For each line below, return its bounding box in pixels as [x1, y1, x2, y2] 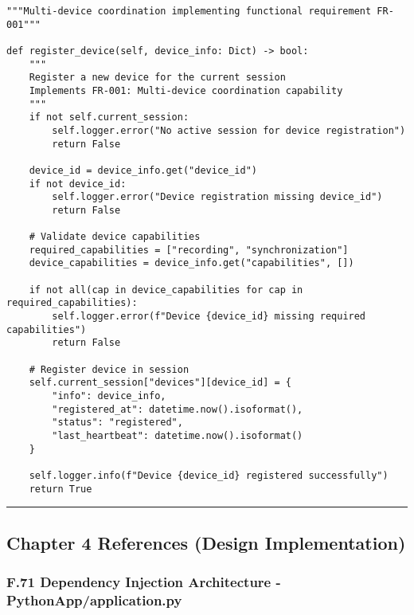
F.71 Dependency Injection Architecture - [6, 571, 281, 591]
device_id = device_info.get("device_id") [29, 164, 257, 176]
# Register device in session [29, 363, 189, 375]
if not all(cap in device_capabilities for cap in [29, 284, 303, 296]
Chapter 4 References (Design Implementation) [6, 530, 406, 554]
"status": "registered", [52, 417, 183, 429]
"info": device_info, [52, 390, 166, 402]
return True [29, 483, 92, 495]
